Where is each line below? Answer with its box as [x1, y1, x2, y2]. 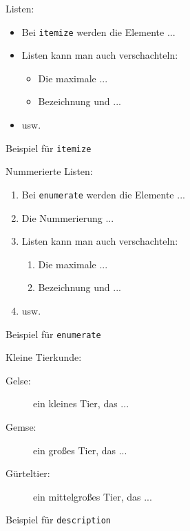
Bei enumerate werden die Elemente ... [21, 187, 185, 201]
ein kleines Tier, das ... [33, 396, 129, 411]
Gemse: [6, 419, 36, 434]
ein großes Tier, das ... [33, 442, 127, 457]
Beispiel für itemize [6, 140, 92, 155]
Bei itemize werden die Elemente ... [21, 24, 176, 39]
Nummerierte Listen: [6, 164, 93, 178]
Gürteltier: [6, 466, 50, 481]
